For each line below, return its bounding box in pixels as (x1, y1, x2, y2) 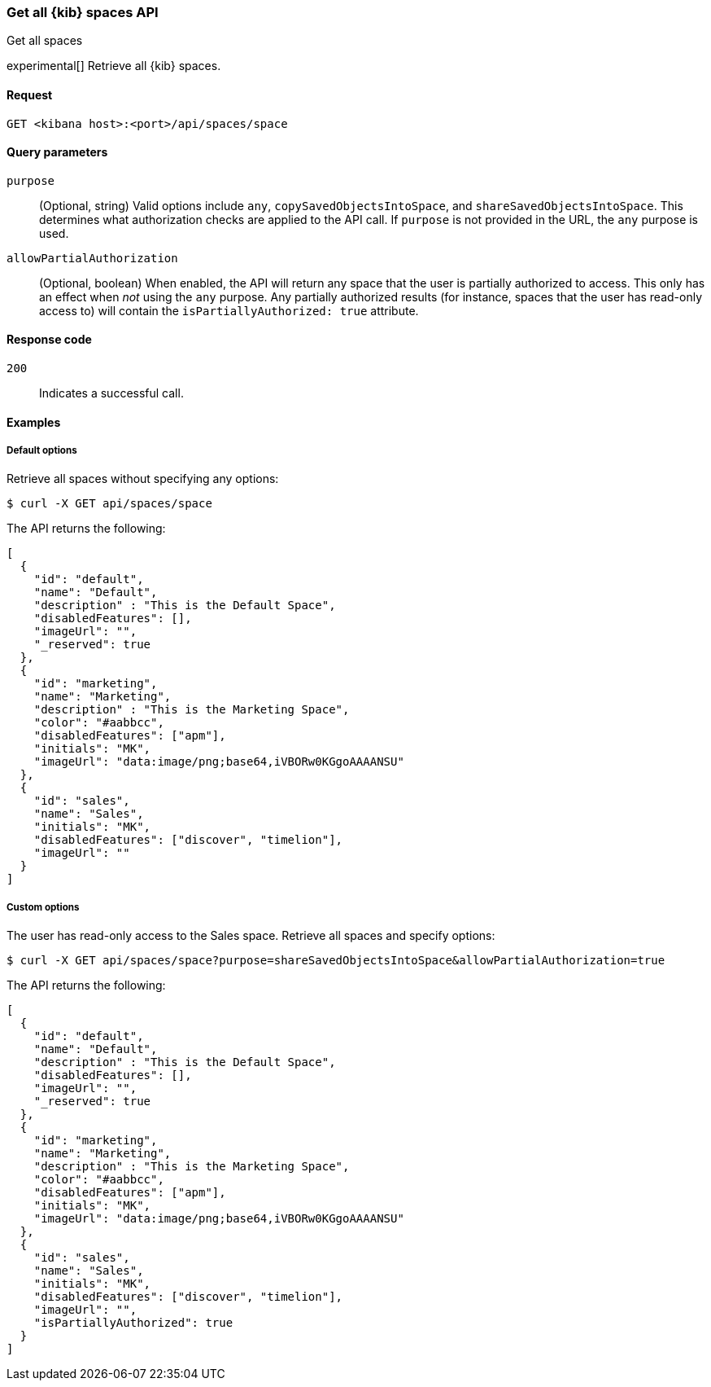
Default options (7, 445, 77, 457)
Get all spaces (7, 33, 83, 48)
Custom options (7, 901, 80, 913)
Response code (7, 332, 92, 347)
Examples (7, 415, 61, 429)
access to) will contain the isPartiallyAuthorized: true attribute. (39, 303, 419, 318)
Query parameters (7, 145, 108, 160)
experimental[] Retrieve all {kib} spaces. (7, 59, 221, 73)
